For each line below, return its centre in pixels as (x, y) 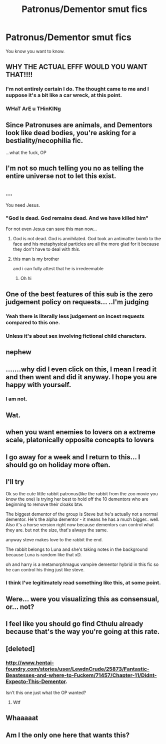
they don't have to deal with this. (46, 249)
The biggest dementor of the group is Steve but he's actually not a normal (82, 514)
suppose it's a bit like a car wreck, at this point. (64, 95)
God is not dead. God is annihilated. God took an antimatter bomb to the (87, 239)
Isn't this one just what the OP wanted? (46, 692)
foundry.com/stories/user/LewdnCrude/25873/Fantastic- (77, 669)
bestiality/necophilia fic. (44, 140)
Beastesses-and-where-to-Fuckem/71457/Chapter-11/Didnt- (81, 675)
